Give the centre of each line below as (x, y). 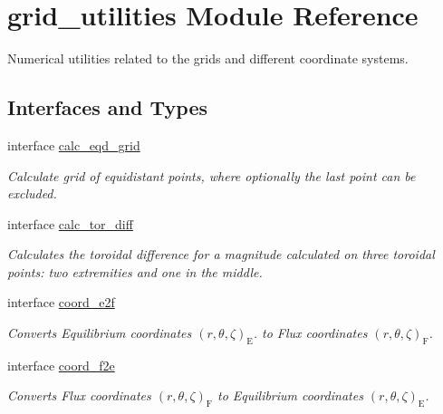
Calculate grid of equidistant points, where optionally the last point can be (212, 175)
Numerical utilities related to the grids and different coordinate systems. (208, 58)
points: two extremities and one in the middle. (135, 271)
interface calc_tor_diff (70, 223)
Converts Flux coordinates (79, 395)
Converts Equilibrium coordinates (100, 333)
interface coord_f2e (61, 365)
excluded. (32, 193)
